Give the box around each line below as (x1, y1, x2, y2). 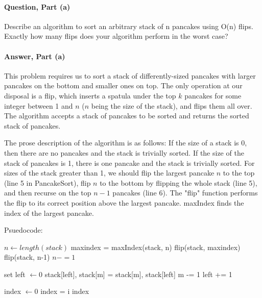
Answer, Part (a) (4, 51, 65, 61)
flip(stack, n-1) (4, 252, 50, 262)
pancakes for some (184, 90, 242, 101)
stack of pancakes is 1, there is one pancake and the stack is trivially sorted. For (4, 157, 255, 168)
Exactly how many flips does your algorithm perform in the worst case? (4, 31, 228, 41)
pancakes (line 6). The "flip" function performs (112, 187, 258, 198)
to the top (223, 167, 255, 178)
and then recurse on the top (4, 187, 91, 198)
